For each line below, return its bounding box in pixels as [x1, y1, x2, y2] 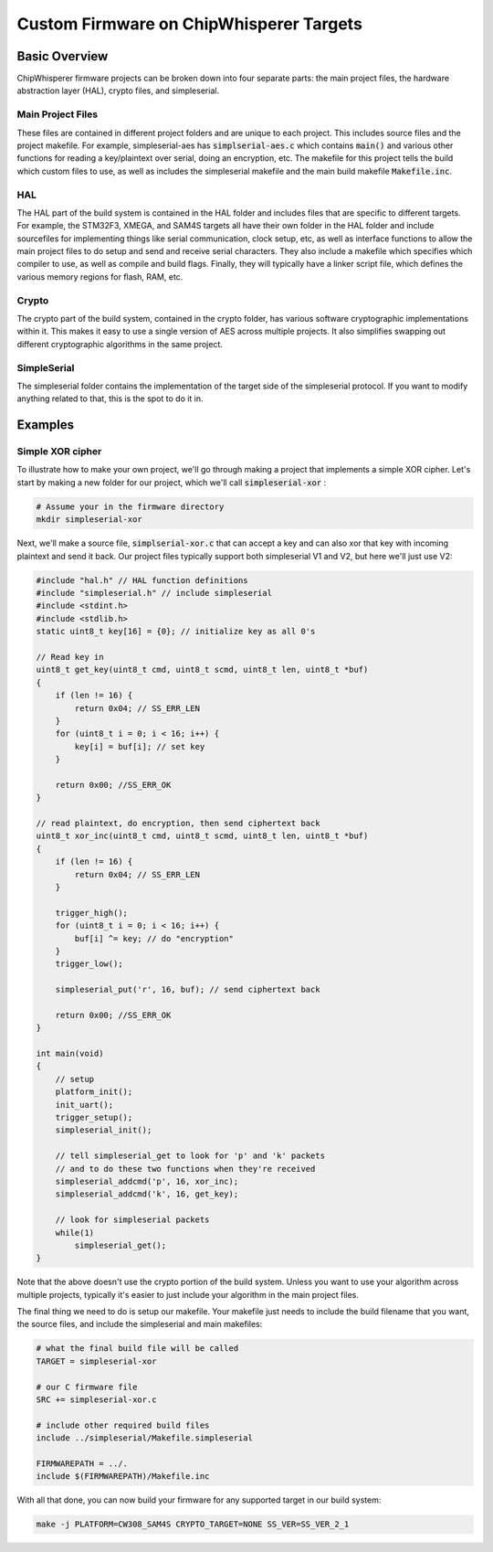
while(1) [55, 1228, 95, 1238]
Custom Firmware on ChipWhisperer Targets [16, 14, 362, 34]
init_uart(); [55, 1100, 114, 1110]
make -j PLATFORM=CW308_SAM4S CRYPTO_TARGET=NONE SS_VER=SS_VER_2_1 [36, 1519, 350, 1530]
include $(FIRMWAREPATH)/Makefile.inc [36, 1472, 210, 1482]
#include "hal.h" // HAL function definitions [36, 575, 248, 585]
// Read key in [36, 652, 104, 662]
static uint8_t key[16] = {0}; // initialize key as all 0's [36, 626, 316, 637]
